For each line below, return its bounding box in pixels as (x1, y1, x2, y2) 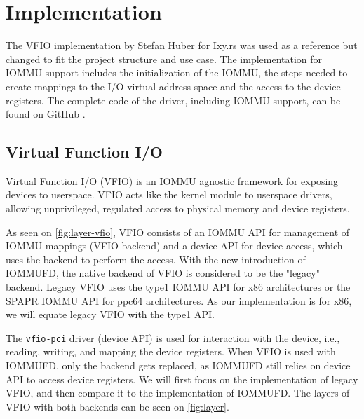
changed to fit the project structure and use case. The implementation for (6, 51, 323, 66)
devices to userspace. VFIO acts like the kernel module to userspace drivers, (6, 187, 332, 202)
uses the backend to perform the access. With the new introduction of (6, 252, 306, 266)
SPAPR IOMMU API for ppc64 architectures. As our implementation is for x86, (6, 293, 352, 308)
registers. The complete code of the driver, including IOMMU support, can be (6, 92, 341, 107)
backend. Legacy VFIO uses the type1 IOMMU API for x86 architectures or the (6, 280, 351, 294)
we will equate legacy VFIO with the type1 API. (6, 307, 215, 322)
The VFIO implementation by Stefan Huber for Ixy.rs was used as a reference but (6, 38, 358, 53)
